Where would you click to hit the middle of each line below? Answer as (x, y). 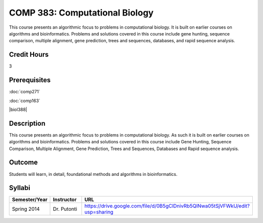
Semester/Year (30, 200)
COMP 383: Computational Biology (81, 13)
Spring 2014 (26, 209)
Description (27, 123)
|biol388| (18, 109)
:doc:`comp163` (25, 101)
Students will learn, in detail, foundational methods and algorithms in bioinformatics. (93, 174)
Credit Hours (29, 55)
